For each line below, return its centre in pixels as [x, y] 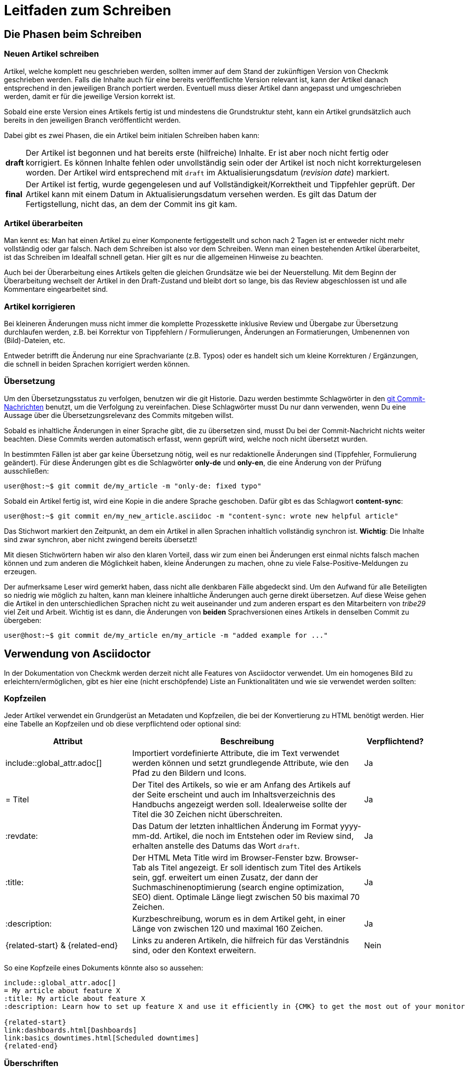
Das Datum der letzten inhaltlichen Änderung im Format [235, 826]
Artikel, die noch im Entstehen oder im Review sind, [259, 836]
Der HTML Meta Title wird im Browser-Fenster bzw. [227, 858]
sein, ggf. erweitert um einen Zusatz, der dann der [225, 878]
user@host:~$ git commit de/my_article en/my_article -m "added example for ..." [166, 635]
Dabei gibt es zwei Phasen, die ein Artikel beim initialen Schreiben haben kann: [132, 135]
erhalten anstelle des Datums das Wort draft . [216, 846]
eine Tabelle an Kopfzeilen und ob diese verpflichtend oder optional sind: [123, 724]
